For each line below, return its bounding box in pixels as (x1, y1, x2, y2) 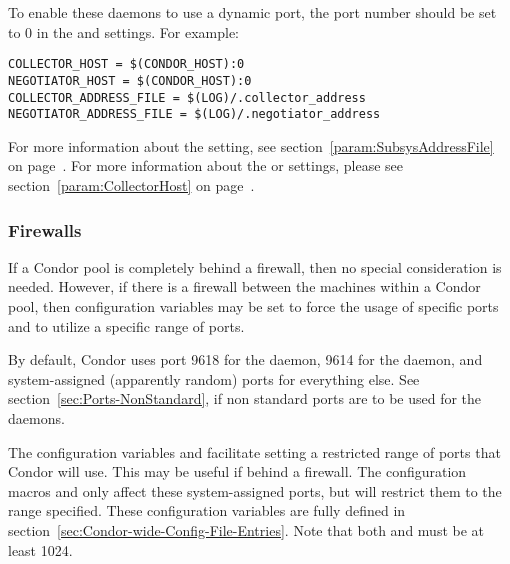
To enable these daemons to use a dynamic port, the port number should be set (8, 2, 497, 22)
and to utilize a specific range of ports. (8, 315, 245, 336)
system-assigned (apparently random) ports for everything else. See (8, 368, 420, 389)
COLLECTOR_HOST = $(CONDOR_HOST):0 (8, 57, 245, 72)
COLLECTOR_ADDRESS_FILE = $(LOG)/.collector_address (8, 90, 366, 105)
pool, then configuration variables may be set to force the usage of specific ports (8, 296, 499, 316)
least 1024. (8, 539, 73, 560)
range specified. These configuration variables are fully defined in (8, 500, 406, 521)
